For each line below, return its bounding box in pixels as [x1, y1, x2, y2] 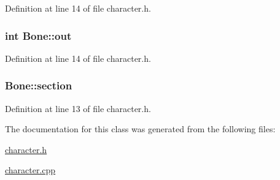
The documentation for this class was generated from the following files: [5, 122, 276, 135]
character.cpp [5, 163, 56, 176]
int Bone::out [5, 28, 72, 43]
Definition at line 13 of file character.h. [5, 102, 151, 114]
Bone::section [5, 78, 72, 93]
